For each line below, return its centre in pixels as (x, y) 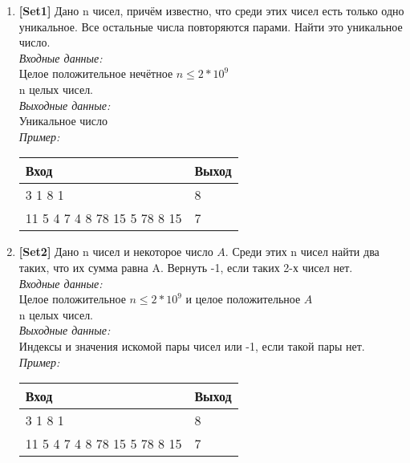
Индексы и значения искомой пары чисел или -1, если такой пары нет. (192, 345)
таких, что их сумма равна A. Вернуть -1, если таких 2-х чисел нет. (186, 267)
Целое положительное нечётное (96, 73)
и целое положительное (243, 299)
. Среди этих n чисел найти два (302, 252)
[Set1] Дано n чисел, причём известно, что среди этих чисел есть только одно (211, 10)
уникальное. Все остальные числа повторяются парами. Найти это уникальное (211, 26)
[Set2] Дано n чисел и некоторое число (116, 252)
